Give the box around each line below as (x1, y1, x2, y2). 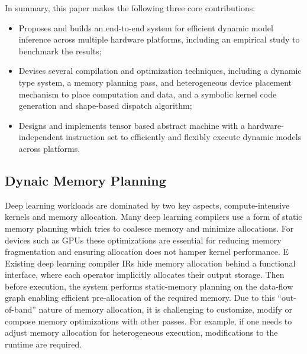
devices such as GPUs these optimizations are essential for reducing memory (5, 233, 282, 246)
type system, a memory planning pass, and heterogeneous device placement (18, 76, 292, 88)
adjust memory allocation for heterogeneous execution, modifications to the (5, 326, 278, 339)
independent (18, 131, 63, 143)
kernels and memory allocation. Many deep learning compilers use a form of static (5, 210, 302, 223)
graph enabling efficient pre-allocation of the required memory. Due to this (5, 291, 275, 304)
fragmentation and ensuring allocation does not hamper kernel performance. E (5, 245, 289, 258)
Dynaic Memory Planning (5, 171, 166, 189)
